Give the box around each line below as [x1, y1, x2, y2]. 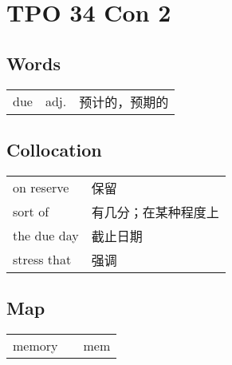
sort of [13, 202, 49, 221]
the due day [13, 226, 79, 245]
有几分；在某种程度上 [91, 202, 219, 221]
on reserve [13, 178, 69, 197]
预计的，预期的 [79, 92, 169, 111]
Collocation [6, 137, 102, 161]
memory [13, 335, 58, 355]
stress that [13, 250, 72, 269]
